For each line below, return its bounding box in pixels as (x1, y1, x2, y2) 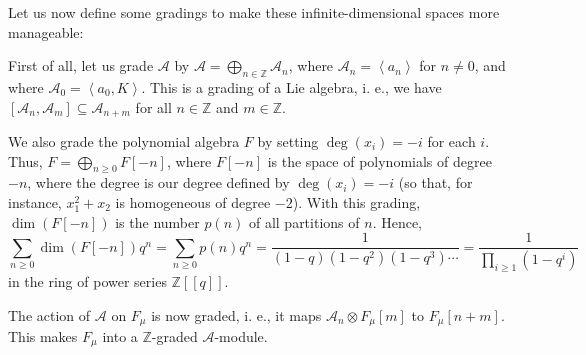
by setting (257, 131, 319, 152)
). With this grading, (292, 192, 421, 213)
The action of (8, 304, 91, 325)
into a (102, 325, 138, 346)
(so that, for (398, 172, 473, 193)
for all (135, 96, 172, 117)
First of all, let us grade (8, 55, 154, 76)
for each (427, 131, 476, 152)
